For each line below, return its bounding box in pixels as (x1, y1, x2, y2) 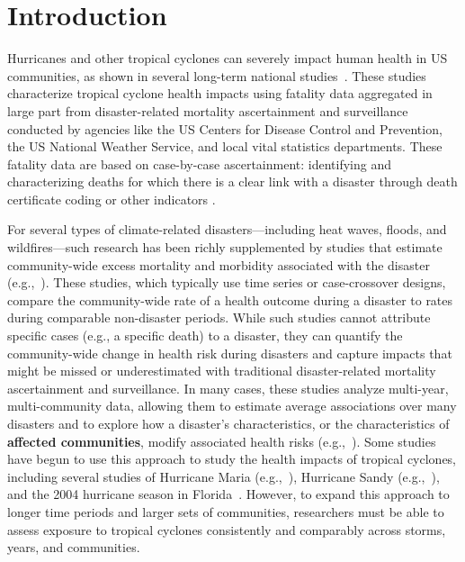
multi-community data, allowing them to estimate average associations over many (7, 396, 457, 415)
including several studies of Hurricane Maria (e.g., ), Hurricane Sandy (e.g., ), (7, 467, 440, 485)
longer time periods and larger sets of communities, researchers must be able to (7, 502, 444, 521)
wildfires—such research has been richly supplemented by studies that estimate (7, 238, 443, 257)
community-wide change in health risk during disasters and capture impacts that (7, 343, 452, 362)
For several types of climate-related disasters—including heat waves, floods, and (7, 220, 447, 239)
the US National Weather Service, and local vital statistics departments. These (7, 137, 443, 156)
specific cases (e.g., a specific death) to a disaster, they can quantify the (7, 326, 403, 345)
